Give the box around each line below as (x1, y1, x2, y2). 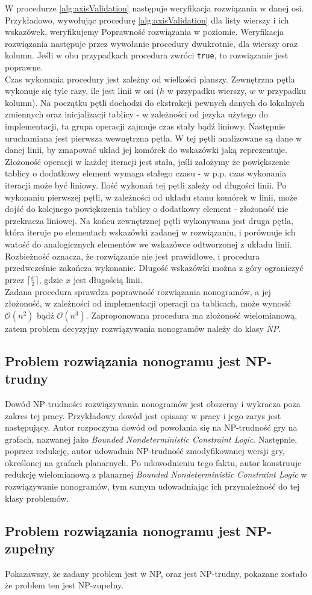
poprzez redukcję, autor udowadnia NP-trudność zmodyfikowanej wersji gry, (5, 444, 285, 457)
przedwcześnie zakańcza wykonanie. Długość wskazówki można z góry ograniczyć (5, 261, 304, 274)
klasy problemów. (5, 491, 69, 504)
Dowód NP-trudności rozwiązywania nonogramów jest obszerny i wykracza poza (5, 397, 301, 410)
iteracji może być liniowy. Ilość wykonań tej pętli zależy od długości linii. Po (5, 178, 287, 191)
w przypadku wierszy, (167, 84, 247, 97)
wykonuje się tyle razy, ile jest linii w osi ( (5, 84, 160, 97)
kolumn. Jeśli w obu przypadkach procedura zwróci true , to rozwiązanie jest (5, 49, 289, 61)
